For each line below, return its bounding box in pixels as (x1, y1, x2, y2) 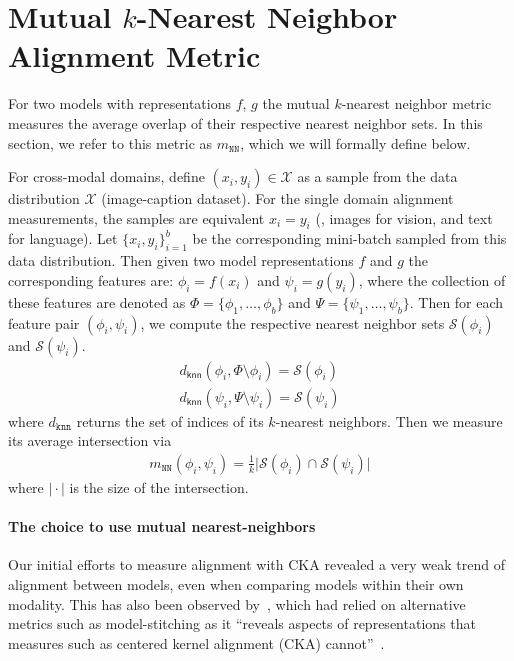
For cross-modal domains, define (8, 166, 205, 187)
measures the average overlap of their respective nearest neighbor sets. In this (8, 112, 483, 133)
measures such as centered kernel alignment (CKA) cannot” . (8, 632, 385, 653)
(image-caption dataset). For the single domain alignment (101, 188, 454, 209)
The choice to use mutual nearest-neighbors (8, 516, 316, 537)
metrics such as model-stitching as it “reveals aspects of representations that (8, 613, 476, 634)
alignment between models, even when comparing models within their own (8, 573, 464, 594)
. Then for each (409, 291, 504, 312)
